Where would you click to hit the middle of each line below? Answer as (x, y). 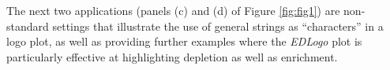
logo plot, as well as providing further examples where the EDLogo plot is (184, 41)
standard (28, 26)
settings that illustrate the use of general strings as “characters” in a (218, 26)
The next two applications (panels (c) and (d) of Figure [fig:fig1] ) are (173, 10)
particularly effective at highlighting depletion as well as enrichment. (172, 56)
